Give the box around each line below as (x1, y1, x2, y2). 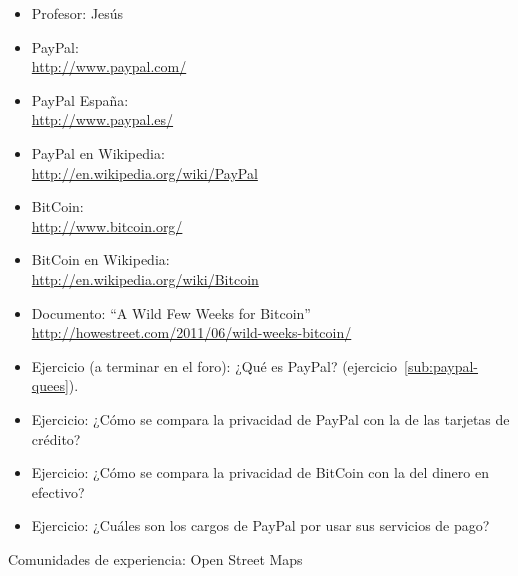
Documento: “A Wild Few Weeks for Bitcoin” (31, 302, 311, 323)
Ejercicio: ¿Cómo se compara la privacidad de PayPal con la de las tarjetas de (31, 408, 510, 429)
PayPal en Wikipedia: (31, 142, 165, 163)
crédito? (31, 428, 81, 449)
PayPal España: (31, 89, 129, 110)
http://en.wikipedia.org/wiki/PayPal (31, 162, 258, 183)
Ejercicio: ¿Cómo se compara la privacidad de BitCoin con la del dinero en (31, 462, 489, 483)
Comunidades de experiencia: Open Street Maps (8, 548, 303, 569)
